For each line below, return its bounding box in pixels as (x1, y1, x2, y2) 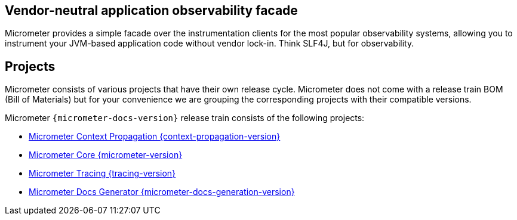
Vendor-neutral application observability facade (5, 3, 298, 18)
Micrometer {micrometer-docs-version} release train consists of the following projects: (5, 113, 365, 123)
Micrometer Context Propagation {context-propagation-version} (29, 131, 281, 142)
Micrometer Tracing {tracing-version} (29, 168, 176, 179)
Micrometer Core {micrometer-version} (29, 150, 183, 160)
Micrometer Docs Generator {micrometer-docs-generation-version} (29, 187, 295, 197)
